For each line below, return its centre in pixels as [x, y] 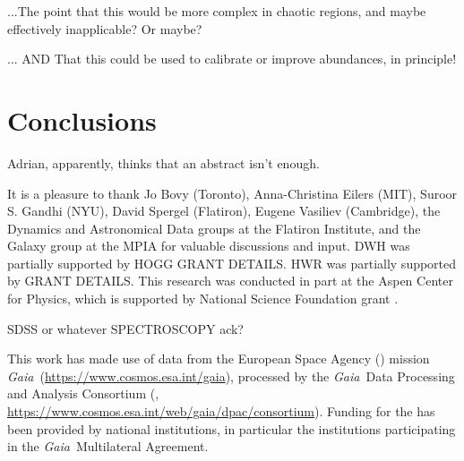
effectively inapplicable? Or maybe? [105, 28]
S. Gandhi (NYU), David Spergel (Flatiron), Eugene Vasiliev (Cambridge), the [224, 211]
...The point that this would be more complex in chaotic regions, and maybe [217, 11]
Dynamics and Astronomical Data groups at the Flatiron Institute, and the [214, 228]
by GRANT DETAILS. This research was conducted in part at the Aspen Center [230, 281]
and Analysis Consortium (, [83, 393]
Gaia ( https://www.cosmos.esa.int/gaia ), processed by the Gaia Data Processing [231, 376]
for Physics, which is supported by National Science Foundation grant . [203, 299]
